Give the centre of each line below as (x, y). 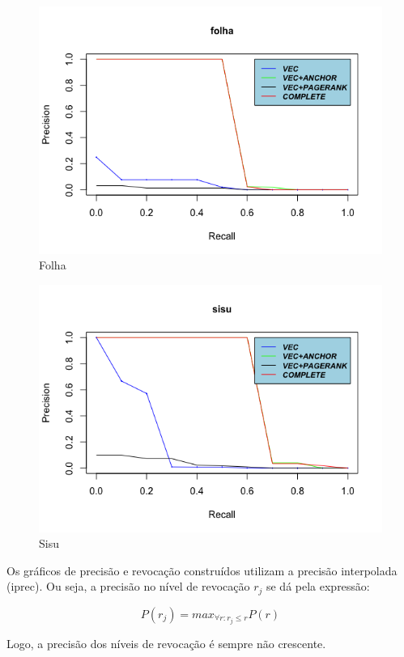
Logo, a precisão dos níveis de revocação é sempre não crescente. (166, 643)
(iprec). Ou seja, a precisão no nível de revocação (128, 586)
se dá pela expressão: (318, 586)
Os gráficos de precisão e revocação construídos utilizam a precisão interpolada (202, 570)
